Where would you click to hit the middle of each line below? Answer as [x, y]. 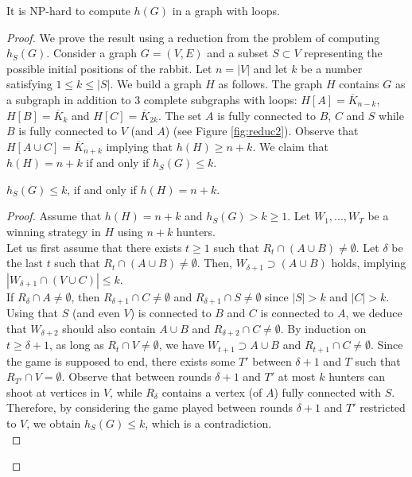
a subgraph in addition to [69, 99]
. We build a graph [156, 84]
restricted [383, 407]
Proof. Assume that [54, 216]
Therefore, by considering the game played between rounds [150, 407]
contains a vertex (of [212, 392]
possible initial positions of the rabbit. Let [109, 68]
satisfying [29, 84]
